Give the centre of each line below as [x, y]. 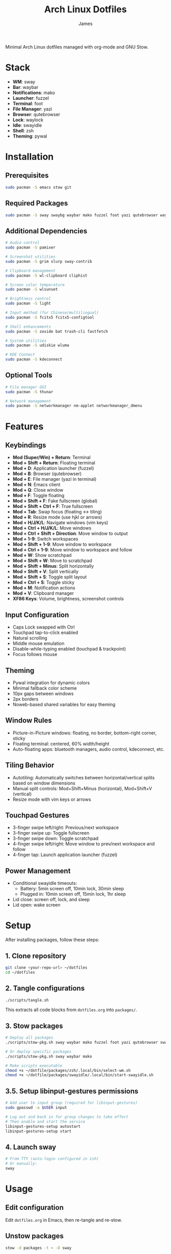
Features [24, 426]
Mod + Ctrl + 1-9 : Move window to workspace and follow [72, 550]
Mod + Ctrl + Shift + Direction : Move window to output [70, 533]
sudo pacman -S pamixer [31, 248]
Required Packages [37, 203]
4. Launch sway [31, 1147]
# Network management [28, 401]
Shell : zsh [23, 130]
